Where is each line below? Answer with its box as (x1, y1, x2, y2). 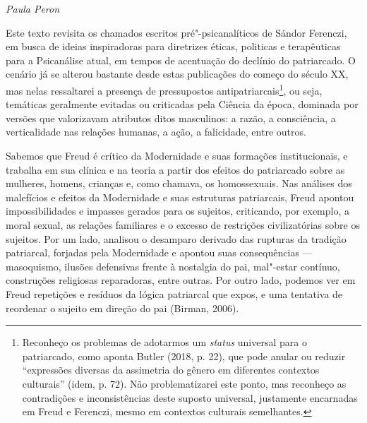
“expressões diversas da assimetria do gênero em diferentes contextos (22, 362, 320, 377)
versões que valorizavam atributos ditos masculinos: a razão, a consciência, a (6, 110, 336, 125)
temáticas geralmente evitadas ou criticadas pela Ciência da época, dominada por (6, 97, 359, 112)
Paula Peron (6, 1, 60, 16)
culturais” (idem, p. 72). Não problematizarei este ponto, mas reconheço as (22, 376, 347, 391)
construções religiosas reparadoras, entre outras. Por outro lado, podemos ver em (6, 273, 356, 287)
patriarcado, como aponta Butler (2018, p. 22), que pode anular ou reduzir (22, 348, 346, 363)
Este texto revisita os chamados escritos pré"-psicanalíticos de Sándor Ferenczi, (6, 25, 347, 40)
